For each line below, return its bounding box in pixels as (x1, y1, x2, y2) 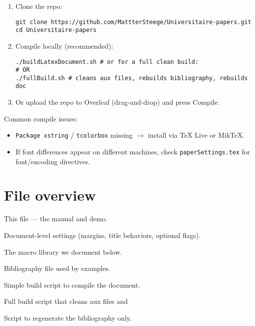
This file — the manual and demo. (4, 213, 108, 224)
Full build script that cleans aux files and (4, 296, 128, 306)
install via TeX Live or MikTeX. (147, 130, 245, 140)
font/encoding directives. (15, 156, 90, 166)
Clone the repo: (15, 1, 62, 11)
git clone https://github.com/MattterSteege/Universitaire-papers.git (15, 18, 252, 26)
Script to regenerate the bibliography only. (4, 312, 132, 323)
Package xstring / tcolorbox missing (15, 130, 133, 140)
